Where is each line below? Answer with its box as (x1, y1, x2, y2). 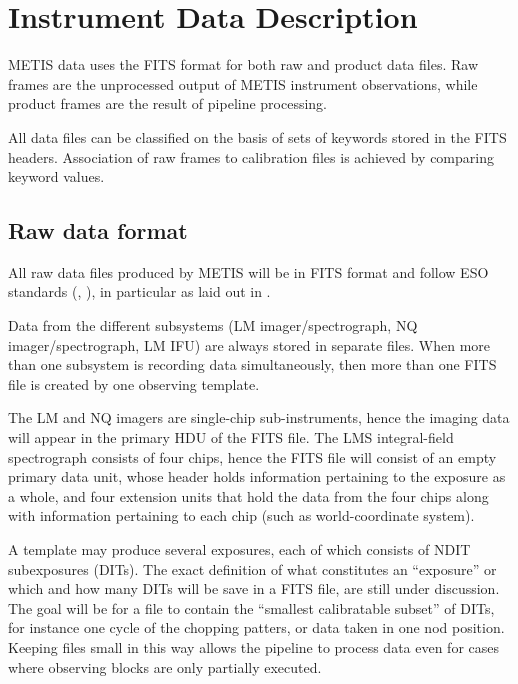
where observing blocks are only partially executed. (8, 656, 322, 677)
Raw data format (8, 215, 188, 246)
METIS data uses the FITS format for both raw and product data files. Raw (8, 54, 478, 75)
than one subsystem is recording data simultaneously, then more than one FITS (8, 354, 497, 375)
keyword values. (8, 166, 105, 187)
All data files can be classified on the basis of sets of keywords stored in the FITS (8, 126, 507, 147)
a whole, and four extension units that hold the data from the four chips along (8, 485, 489, 506)
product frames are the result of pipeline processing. (8, 93, 328, 114)
